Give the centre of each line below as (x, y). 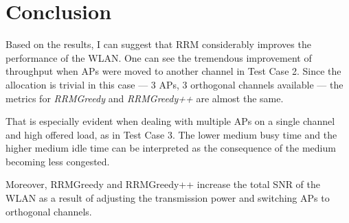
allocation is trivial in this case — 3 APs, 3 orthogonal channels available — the (174, 84)
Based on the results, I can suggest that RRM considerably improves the (158, 44)
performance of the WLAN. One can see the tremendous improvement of (159, 57)
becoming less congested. (58, 161)
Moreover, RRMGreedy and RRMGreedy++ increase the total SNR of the (163, 184)
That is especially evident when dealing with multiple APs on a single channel (170, 121)
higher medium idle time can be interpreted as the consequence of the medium (171, 148)
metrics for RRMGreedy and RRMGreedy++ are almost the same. (145, 98)
